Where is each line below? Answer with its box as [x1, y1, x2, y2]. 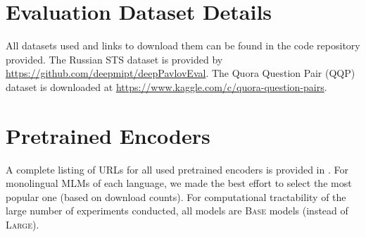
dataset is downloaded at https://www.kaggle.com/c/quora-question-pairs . [6, 79, 327, 94]
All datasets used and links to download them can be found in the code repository [6, 38, 360, 53]
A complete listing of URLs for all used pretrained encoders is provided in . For [6, 162, 348, 176]
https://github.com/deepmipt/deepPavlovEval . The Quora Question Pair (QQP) [6, 66, 355, 80]
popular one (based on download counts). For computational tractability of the [6, 189, 346, 204]
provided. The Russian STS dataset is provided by [6, 51, 223, 66]
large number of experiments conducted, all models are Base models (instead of [6, 203, 348, 218]
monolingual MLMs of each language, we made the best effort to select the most [6, 176, 352, 190]
